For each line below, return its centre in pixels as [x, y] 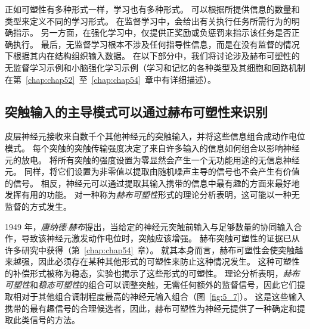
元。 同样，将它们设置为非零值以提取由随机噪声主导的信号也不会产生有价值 [152, 171]
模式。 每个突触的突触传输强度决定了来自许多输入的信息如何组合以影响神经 [152, 148]
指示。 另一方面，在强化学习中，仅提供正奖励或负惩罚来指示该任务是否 [152, 32]
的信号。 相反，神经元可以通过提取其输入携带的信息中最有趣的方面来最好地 [152, 183]
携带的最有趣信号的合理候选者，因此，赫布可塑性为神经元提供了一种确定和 [151, 308]
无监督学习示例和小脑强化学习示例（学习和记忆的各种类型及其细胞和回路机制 [155, 67]
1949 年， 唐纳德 [35, 226]
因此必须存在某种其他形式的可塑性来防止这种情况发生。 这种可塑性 [169, 261]
